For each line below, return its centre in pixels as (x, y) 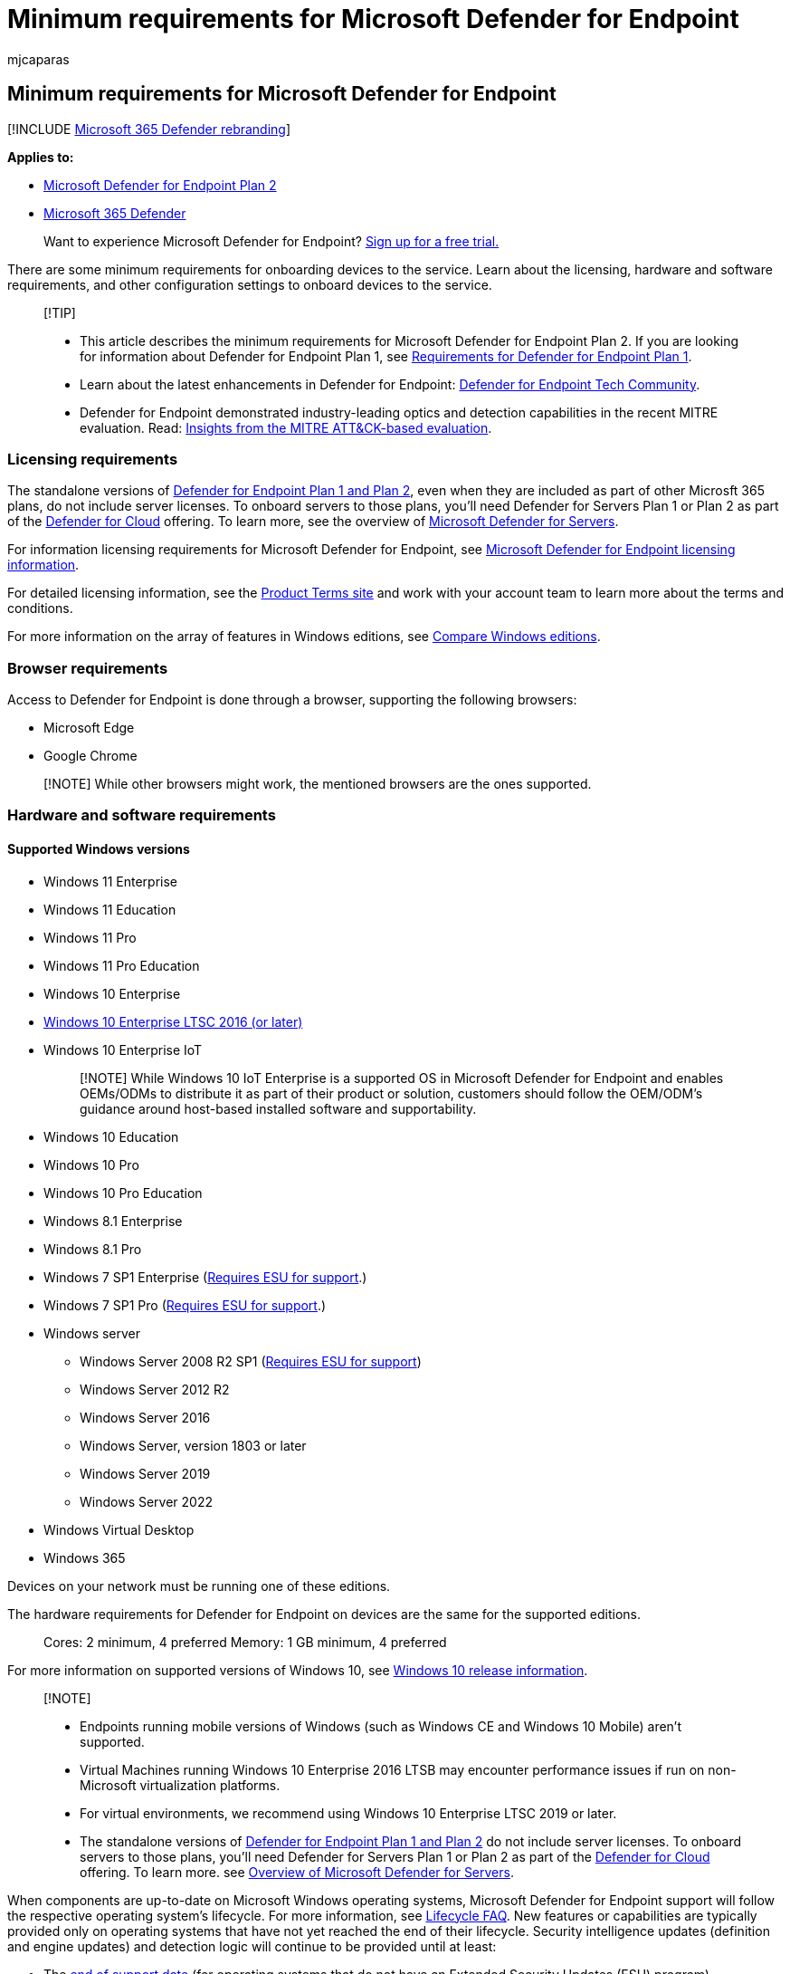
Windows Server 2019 (145, 1473)
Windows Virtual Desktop (119, 1529)
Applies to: (41, 157)
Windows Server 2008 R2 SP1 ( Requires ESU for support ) (251, 1361)
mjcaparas (38, 59)
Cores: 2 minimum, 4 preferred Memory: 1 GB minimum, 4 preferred (245, 1642)
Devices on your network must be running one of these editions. (199, 1586)
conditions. (40, 608)
